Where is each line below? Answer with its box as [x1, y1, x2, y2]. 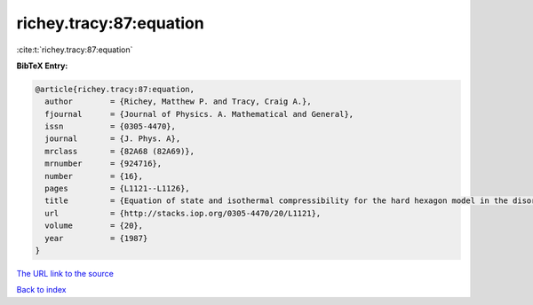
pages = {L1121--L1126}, [44, 184, 190, 194]
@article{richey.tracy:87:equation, [35, 84, 195, 94]
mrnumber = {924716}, [44, 159, 163, 168]
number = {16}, [44, 171, 144, 181]
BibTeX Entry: [16, 60, 68, 71]
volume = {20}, [44, 221, 144, 231]
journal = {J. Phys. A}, [44, 134, 181, 144]
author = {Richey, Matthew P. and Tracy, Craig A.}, [44, 97, 312, 106]
